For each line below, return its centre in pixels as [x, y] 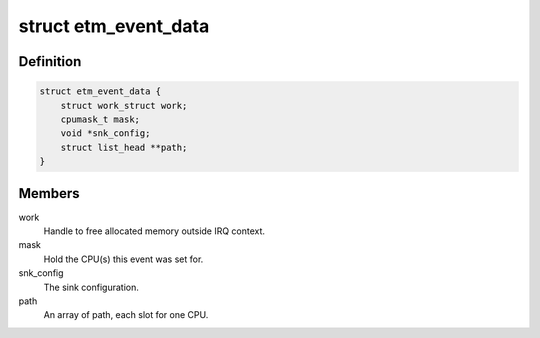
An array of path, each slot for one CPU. [126, 315]
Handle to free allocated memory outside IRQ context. [154, 231]
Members [49, 193]
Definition [50, 61]
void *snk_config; [105, 133]
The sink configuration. [91, 287]
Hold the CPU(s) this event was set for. [123, 259]
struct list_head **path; [124, 147]
